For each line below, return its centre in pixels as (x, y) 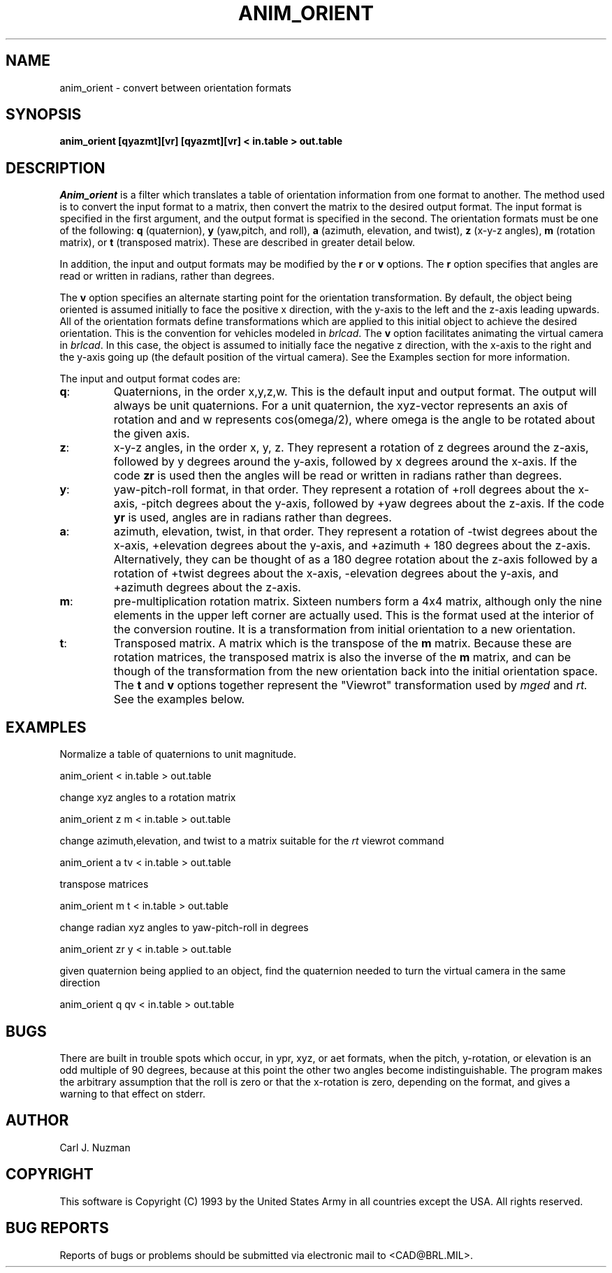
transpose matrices (104, 884)
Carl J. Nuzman (95, 1147)
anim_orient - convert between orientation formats (175, 87)
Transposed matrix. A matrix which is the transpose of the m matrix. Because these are (343, 643)
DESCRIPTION (56, 168)
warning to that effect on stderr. (133, 1093)
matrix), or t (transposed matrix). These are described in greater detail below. (238, 243)
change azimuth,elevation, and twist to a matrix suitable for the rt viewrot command (252, 841)
